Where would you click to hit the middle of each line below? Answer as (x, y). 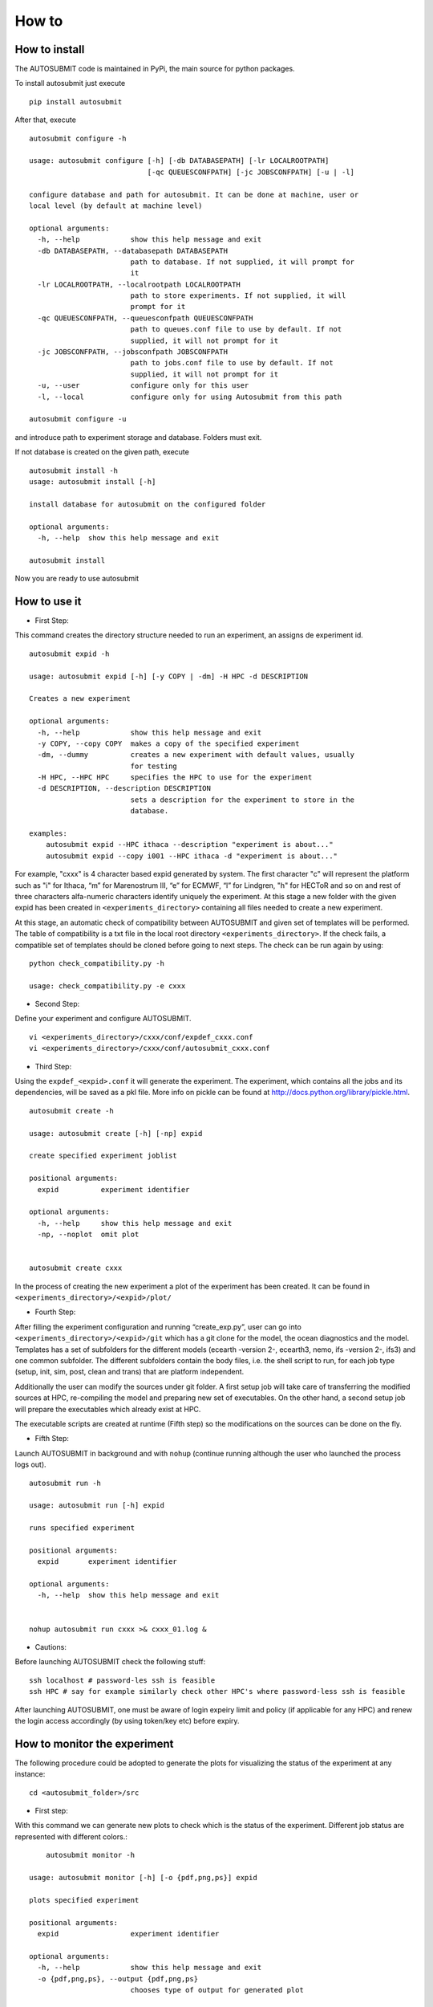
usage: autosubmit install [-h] (93, 481)
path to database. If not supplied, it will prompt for (243, 262)
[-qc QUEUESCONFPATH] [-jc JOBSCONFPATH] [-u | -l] (251, 172)
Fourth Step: (55, 1312)
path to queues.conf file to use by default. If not (236, 330)
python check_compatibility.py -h (97, 963)
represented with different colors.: (71, 1836)
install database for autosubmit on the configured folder (148, 504)
